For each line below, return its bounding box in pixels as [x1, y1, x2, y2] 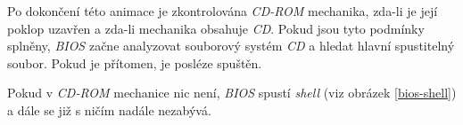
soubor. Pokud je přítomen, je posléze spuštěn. [7, 53, 262, 72]
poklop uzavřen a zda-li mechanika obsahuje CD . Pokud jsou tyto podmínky [7, 19, 425, 37]
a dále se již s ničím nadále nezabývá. [7, 100, 211, 119]
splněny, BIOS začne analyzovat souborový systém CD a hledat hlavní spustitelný [7, 36, 455, 55]
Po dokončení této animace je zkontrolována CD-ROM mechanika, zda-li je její [7, 2, 438, 20]
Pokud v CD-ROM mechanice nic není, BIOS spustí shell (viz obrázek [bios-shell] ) [7, 83, 457, 102]
